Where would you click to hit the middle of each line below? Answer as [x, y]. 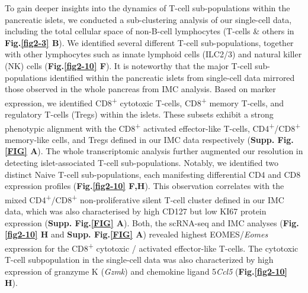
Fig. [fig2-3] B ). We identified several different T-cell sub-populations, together [149, 42]
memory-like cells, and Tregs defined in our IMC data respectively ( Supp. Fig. [149, 139]
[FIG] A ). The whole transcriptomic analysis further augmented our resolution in [154, 151]
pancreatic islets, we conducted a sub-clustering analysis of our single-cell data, [148, 19]
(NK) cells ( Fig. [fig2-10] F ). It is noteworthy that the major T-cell [129, 65]
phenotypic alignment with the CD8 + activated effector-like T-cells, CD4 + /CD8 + [153, 127]
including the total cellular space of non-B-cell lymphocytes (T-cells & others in [150, 31]
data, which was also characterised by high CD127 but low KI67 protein [136, 211]
